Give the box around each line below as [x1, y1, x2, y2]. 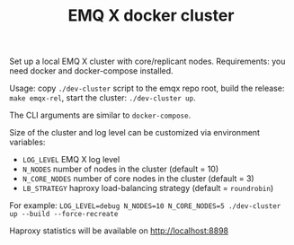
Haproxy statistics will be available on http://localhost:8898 [9, 225, 229, 236]
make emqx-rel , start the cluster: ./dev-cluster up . [9, 92, 196, 103]
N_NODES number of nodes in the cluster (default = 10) [22, 163, 219, 175]
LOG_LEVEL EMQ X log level [22, 154, 120, 165]
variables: [9, 136, 46, 148]
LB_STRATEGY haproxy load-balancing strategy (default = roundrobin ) [22, 183, 274, 194]
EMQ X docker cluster [67, 5, 235, 26]
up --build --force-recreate [9, 210, 119, 219]
